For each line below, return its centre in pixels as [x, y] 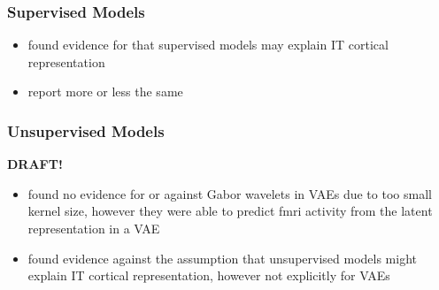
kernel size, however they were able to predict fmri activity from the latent [230, 211]
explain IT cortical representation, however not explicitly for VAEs [209, 275]
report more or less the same [105, 92]
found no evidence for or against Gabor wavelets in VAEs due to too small [230, 193]
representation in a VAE [94, 228]
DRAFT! [35, 164]
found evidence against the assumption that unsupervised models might [222, 258]
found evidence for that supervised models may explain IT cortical [208, 45]
